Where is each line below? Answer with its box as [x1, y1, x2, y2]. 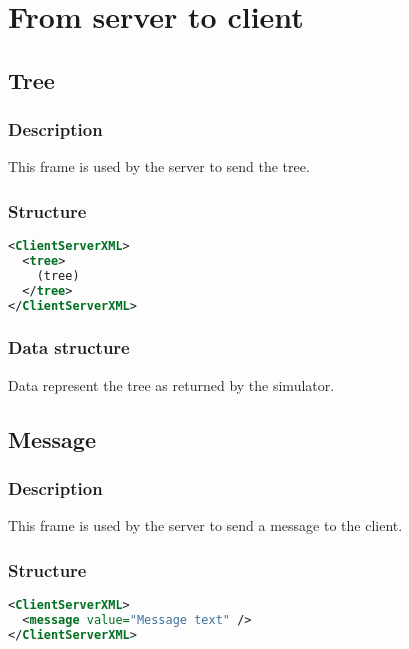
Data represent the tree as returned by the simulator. [8, 374, 335, 395]
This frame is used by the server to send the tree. [8, 156, 310, 177]
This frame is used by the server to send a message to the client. [8, 515, 403, 536]
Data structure [8, 335, 130, 360]
